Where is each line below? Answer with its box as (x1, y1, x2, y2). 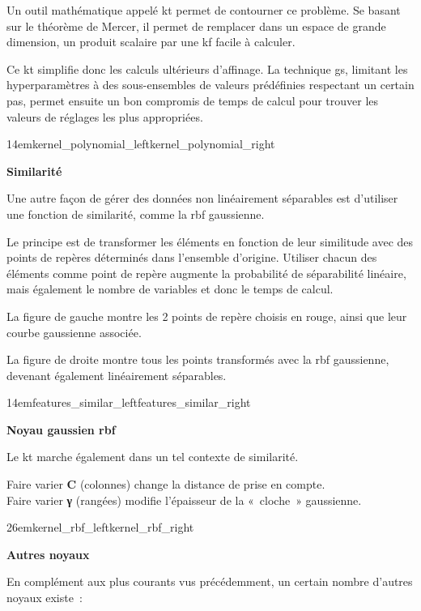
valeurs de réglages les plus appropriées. (6, 108, 203, 125)
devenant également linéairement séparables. (6, 366, 227, 383)
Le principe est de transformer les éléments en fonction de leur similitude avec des (6, 233, 414, 250)
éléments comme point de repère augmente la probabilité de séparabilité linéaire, (6, 264, 406, 281)
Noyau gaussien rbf (6, 421, 116, 438)
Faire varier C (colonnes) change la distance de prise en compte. (6, 476, 325, 493)
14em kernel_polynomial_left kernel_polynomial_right (6, 135, 275, 152)
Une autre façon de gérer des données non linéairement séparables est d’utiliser (6, 190, 398, 207)
